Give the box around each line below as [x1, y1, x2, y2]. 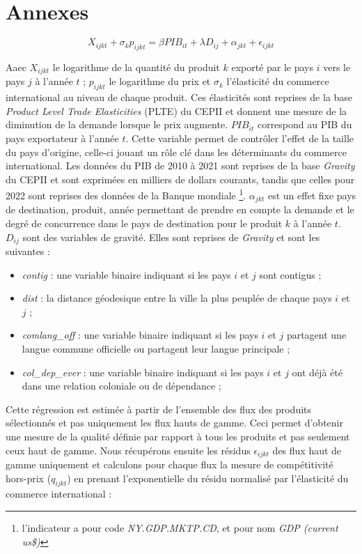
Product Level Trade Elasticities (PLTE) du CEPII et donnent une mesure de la [6, 103, 347, 118]
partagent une [286, 328, 347, 342]
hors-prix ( [6, 470, 52, 485]
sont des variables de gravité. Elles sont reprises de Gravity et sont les [22, 229, 320, 244]
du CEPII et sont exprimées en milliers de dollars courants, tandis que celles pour [6, 171, 355, 186]
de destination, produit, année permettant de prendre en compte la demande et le [6, 202, 354, 217]
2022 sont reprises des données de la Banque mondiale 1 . [6, 186, 246, 202]
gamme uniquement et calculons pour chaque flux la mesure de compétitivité [6, 457, 333, 472]
